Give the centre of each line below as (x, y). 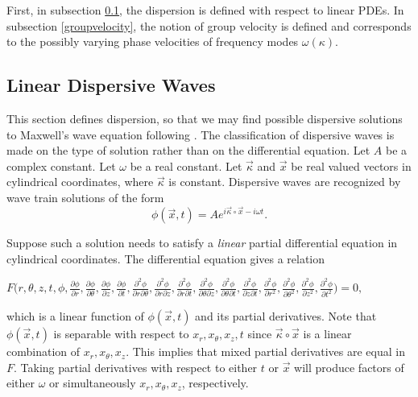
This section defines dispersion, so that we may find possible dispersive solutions (205, 118)
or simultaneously (93, 383)
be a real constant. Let (186, 165)
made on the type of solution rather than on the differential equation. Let (188, 150)
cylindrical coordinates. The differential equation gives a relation (166, 258)
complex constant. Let (61, 165)
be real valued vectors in (351, 165)
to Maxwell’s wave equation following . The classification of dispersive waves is (201, 134)
